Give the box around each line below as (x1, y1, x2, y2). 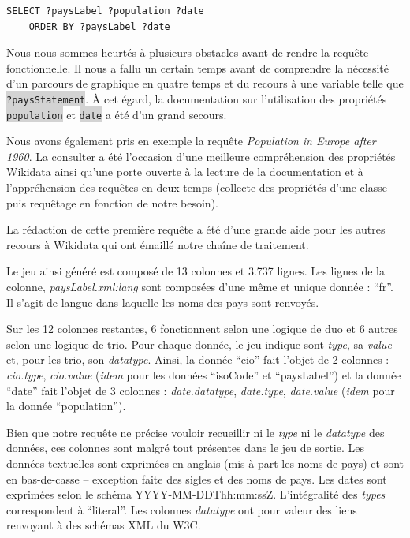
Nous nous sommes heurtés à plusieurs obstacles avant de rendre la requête (6, 44, 369, 61)
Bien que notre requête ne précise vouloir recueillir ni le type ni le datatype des (6, 424, 385, 440)
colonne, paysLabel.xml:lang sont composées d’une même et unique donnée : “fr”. (6, 278, 393, 295)
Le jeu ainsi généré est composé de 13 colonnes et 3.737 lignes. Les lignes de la (6, 263, 385, 279)
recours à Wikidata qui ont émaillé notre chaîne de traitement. (6, 236, 309, 252)
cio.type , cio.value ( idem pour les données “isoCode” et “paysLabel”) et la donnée (6, 367, 401, 383)
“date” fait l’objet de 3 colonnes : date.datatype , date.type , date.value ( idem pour (6, 382, 395, 398)
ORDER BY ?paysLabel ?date (28, 21, 170, 32)
